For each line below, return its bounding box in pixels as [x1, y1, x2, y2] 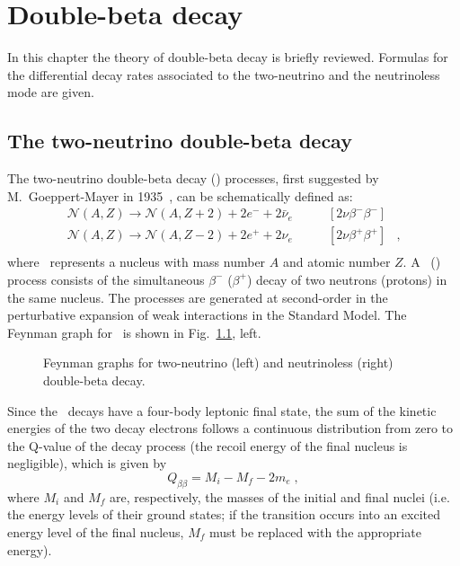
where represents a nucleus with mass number [7, 252, 266, 271]
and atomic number [282, 252, 391, 271]
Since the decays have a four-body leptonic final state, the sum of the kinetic [7, 401, 437, 420]
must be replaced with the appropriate [209, 522, 421, 541]
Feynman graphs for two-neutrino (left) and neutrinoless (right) [43, 353, 394, 372]
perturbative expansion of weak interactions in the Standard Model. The [7, 305, 407, 324]
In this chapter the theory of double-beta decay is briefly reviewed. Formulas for [7, 48, 448, 66]
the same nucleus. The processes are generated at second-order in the [7, 287, 388, 306]
